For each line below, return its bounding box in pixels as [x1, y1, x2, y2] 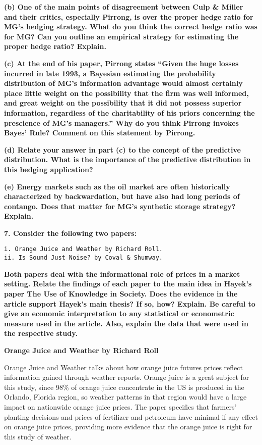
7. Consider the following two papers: [4, 227, 137, 238]
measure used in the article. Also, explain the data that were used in [4, 318, 248, 328]
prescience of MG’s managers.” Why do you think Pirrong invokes [4, 117, 239, 128]
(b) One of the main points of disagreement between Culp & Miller [4, 2, 243, 12]
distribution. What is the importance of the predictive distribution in [4, 154, 251, 165]
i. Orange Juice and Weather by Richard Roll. [4, 245, 163, 253]
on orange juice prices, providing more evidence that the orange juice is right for [4, 421, 252, 432]
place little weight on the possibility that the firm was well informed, [4, 87, 249, 98]
